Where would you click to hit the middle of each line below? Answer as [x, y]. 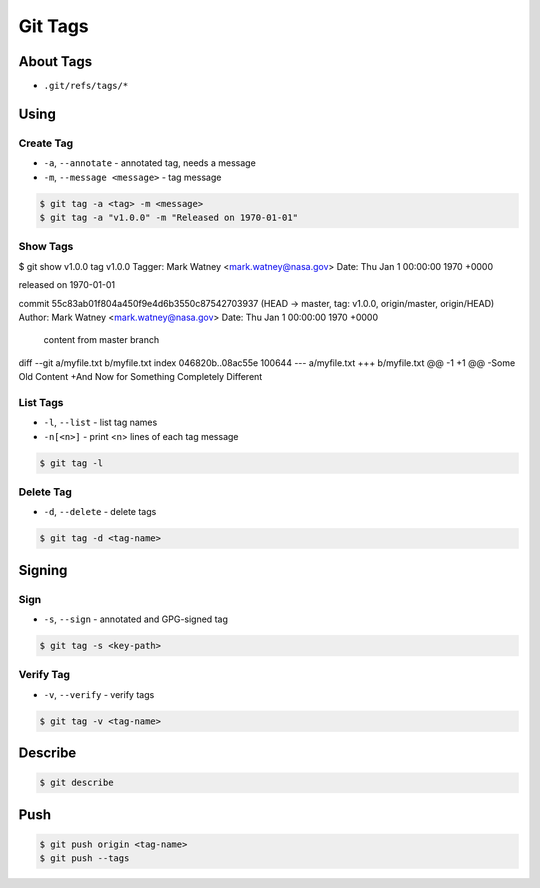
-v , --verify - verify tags [99, 694]
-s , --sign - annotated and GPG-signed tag [136, 619]
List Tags [41, 402]
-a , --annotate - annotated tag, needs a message [150, 163]
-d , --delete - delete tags [100, 512]
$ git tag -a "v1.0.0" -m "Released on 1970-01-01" [169, 217]
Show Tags [46, 247]
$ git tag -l [71, 463]
